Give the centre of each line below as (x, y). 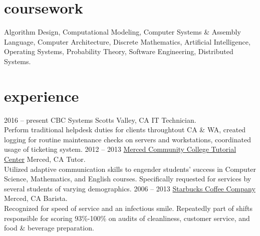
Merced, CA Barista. (36, 198)
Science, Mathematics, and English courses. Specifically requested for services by (128, 179)
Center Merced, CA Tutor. (45, 159)
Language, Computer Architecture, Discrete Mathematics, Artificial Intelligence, (127, 41)
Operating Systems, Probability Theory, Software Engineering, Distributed (119, 51)
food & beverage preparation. (49, 228)
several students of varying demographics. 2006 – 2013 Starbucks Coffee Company (130, 188)
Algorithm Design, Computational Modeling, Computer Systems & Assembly (122, 32)
